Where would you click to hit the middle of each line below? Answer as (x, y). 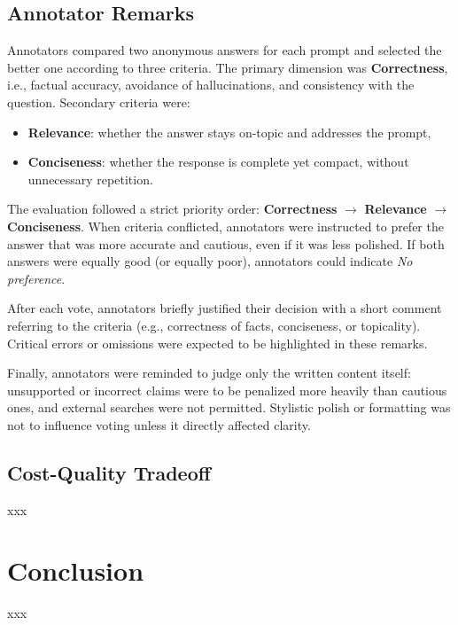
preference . (36, 278)
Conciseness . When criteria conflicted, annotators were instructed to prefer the (225, 226)
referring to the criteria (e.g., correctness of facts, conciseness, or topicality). (214, 325)
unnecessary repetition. (90, 179)
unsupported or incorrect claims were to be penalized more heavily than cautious (227, 390)
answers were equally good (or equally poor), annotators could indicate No (210, 261)
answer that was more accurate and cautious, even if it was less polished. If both (226, 243)
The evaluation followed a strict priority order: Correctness (172, 209)
